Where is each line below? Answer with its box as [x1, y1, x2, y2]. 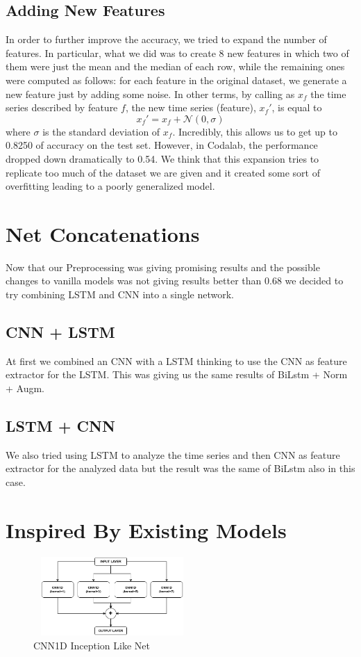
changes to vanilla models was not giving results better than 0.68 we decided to [6, 273, 344, 288]
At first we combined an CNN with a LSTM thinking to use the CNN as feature [6, 353, 347, 368]
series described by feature [6, 100, 118, 115]
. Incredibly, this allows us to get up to [172, 124, 337, 138]
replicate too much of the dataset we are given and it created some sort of [6, 165, 320, 179]
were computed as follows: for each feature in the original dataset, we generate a [6, 72, 347, 87]
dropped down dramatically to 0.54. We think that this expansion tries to [6, 151, 319, 165]
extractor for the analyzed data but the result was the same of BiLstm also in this [6, 461, 355, 476]
